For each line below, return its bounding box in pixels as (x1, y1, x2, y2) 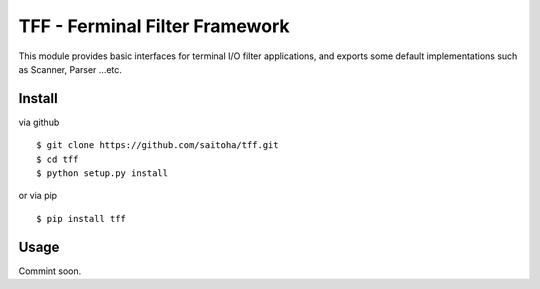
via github (18, 116, 60, 128)
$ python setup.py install (36, 168, 169, 179)
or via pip (18, 190, 58, 202)
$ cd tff (36, 153, 79, 165)
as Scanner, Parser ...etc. (18, 63, 122, 75)
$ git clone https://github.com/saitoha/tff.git (36, 140, 279, 151)
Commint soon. (18, 265, 82, 277)
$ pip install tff (36, 213, 127, 224)
